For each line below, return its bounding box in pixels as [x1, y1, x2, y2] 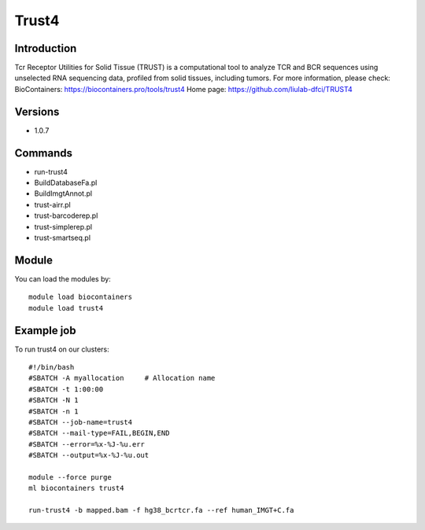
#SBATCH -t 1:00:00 [28, 385, 104, 393]
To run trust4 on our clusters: [14, 344, 109, 354]
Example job [14, 323, 76, 337]
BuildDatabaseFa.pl [34, 178, 98, 188]
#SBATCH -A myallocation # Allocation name [28, 374, 216, 383]
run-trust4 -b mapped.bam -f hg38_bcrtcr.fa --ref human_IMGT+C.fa [28, 506, 294, 515]
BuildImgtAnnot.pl [34, 189, 93, 198]
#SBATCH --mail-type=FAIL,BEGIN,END [28, 429, 170, 438]
